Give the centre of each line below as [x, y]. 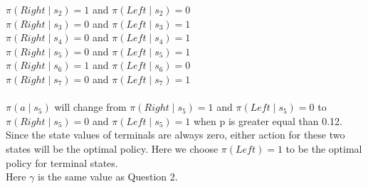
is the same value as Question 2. [108, 177]
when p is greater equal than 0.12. [268, 120]
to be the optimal [324, 148]
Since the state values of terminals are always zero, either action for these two [175, 135]
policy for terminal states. [62, 162]
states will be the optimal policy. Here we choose [112, 148]
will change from [90, 107]
